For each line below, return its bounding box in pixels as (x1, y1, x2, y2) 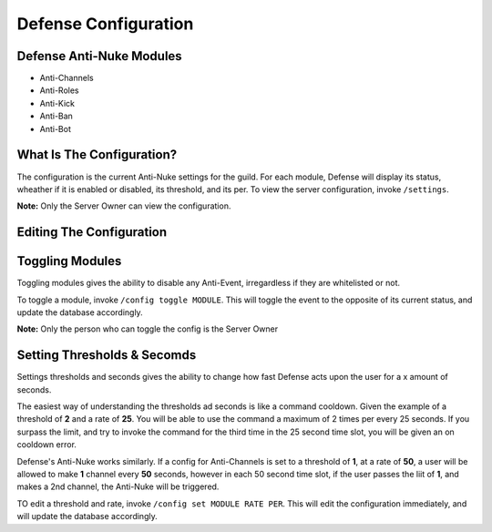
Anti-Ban (39, 110, 73, 122)
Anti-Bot (39, 123, 72, 134)
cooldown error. (16, 439, 77, 450)
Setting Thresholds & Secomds (16, 347, 197, 363)
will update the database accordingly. (16, 511, 159, 522)
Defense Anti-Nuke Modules (16, 48, 182, 64)
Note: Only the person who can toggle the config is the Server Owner (16, 323, 279, 334)
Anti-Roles (39, 85, 79, 96)
